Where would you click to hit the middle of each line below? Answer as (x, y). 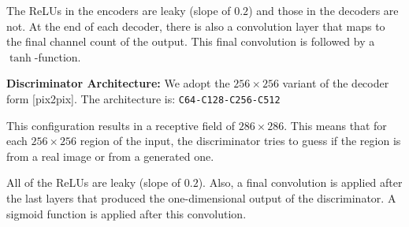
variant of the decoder (336, 83)
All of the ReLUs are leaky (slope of (94, 182)
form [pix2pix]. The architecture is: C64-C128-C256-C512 (143, 98)
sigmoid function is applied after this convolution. (126, 213)
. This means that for (335, 125)
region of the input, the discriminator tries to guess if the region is (240, 141)
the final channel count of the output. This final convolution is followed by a (191, 41)
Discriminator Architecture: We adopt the (118, 83)
